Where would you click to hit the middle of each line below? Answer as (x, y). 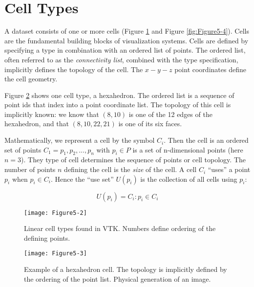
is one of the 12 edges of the (170, 114)
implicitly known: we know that (52, 114)
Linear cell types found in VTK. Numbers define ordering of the (120, 228)
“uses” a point (229, 169)
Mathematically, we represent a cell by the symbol (80, 140)
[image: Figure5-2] (55, 213)
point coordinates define (210, 69)
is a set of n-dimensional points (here (188, 149)
